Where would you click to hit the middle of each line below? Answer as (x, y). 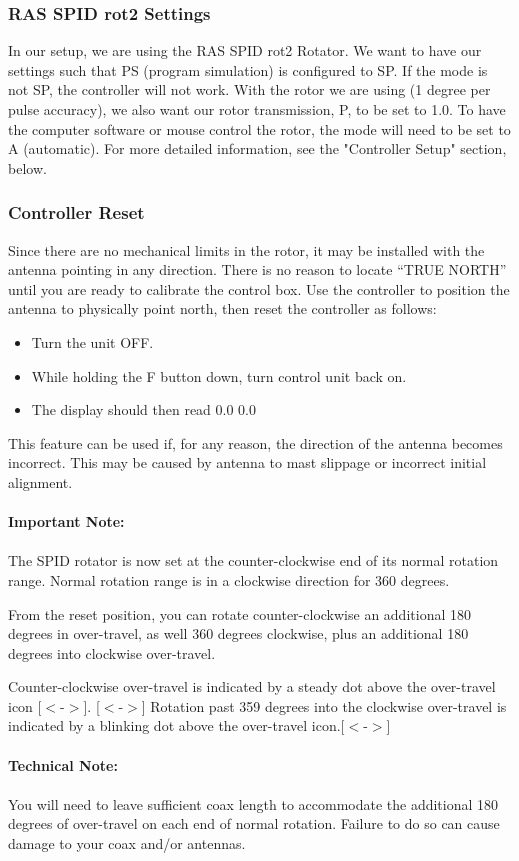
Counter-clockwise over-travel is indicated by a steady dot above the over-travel (252, 686)
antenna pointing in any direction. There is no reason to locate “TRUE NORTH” (257, 269)
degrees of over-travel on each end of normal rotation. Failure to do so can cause (254, 823)
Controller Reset (76, 212)
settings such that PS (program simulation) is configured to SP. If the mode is (248, 69)
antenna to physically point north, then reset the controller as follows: (222, 308)
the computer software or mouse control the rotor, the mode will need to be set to (259, 128)
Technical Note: (63, 764)
